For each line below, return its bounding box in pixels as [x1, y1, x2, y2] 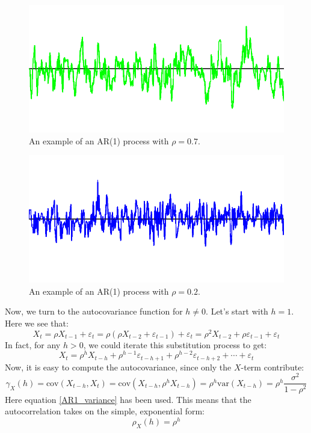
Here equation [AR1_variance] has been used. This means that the [5, 393, 251, 405]
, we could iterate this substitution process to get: [83, 338, 267, 351]
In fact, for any [5, 338, 61, 351]
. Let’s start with [206, 305, 268, 318]
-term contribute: [241, 360, 304, 373]
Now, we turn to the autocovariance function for [5, 305, 183, 318]
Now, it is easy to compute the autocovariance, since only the [5, 360, 232, 373]
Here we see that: [5, 316, 69, 329]
